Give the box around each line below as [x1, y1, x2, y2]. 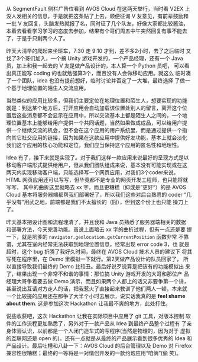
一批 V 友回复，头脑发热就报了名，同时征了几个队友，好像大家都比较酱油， [6, 20, 189, 27]
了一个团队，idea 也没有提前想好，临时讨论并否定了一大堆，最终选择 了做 [6, 77, 185, 84]
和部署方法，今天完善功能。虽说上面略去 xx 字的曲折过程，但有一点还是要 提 [6, 226, 193, 233]
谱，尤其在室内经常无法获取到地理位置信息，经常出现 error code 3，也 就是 [6, 241, 190, 248]
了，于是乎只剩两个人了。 [6, 35, 69, 41]
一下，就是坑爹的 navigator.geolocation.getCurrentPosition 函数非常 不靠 [6, 233, 189, 240]
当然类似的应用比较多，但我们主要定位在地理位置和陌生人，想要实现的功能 [6, 97, 187, 104]
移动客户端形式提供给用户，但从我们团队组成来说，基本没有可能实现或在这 [6, 162, 187, 168]
